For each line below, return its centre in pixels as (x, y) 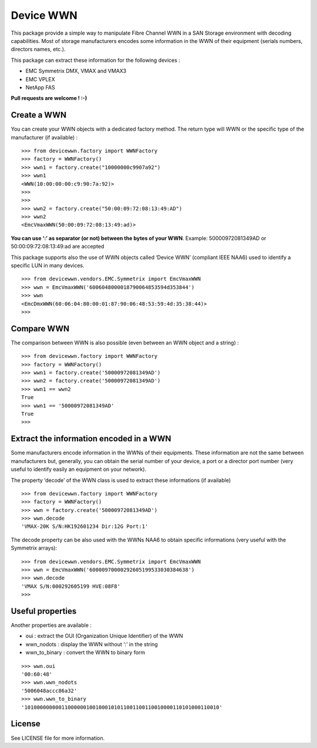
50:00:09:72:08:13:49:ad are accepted (58, 247)
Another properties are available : (51, 625)
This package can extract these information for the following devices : (95, 60)
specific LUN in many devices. (48, 265)
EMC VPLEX (40, 79)
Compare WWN (40, 329)
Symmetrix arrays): (34, 548)
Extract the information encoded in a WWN (91, 439)
